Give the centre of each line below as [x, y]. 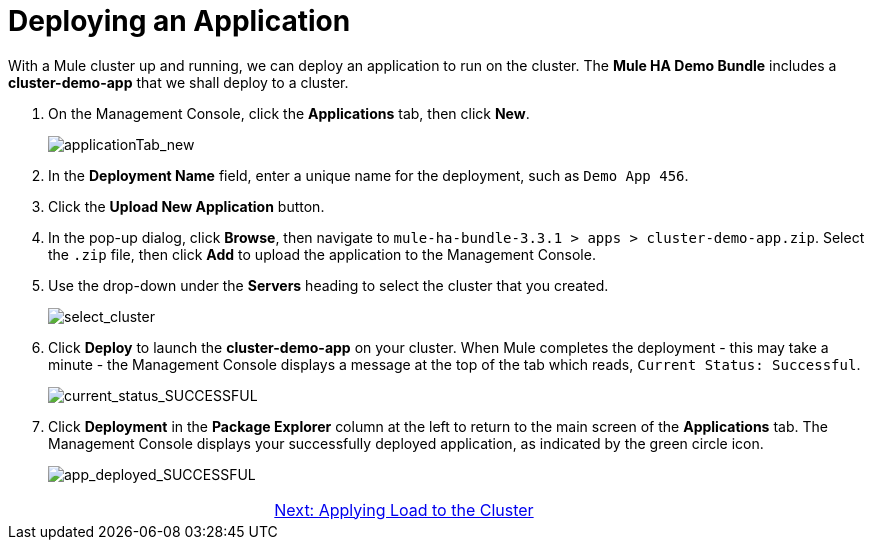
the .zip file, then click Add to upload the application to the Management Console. [322, 254]
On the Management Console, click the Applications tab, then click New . [289, 113]
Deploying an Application [179, 21]
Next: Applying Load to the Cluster [404, 509]
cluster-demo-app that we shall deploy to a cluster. [178, 82]
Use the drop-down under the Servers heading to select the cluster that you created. [328, 285]
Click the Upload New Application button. [186, 206]
